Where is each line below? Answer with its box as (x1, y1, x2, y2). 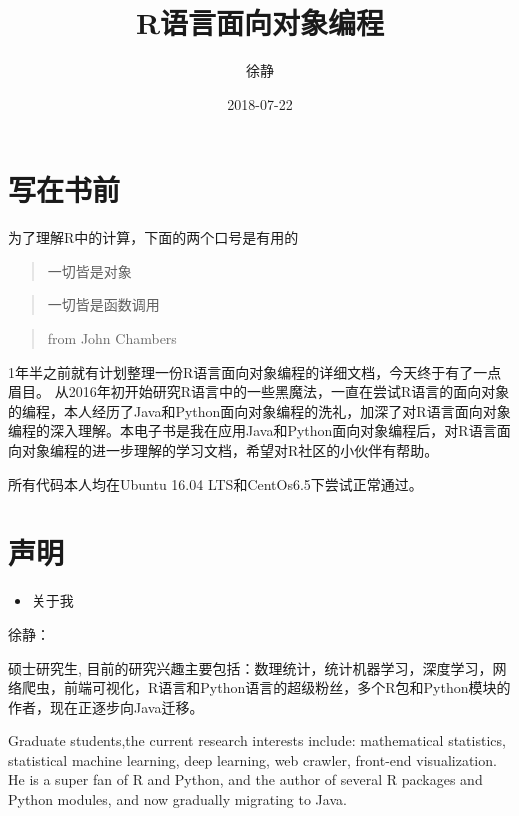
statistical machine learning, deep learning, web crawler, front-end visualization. (8, 749, 497, 770)
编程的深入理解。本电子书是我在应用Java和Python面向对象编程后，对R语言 (8, 420, 497, 441)
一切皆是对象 (47, 260, 132, 281)
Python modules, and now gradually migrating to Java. (8, 789, 347, 810)
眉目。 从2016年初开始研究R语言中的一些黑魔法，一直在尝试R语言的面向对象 (8, 381, 510, 402)
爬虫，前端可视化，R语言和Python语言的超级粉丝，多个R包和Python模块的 (21, 677, 511, 698)
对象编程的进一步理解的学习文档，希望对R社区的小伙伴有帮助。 (21, 440, 439, 460)
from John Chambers (47, 328, 177, 349)
